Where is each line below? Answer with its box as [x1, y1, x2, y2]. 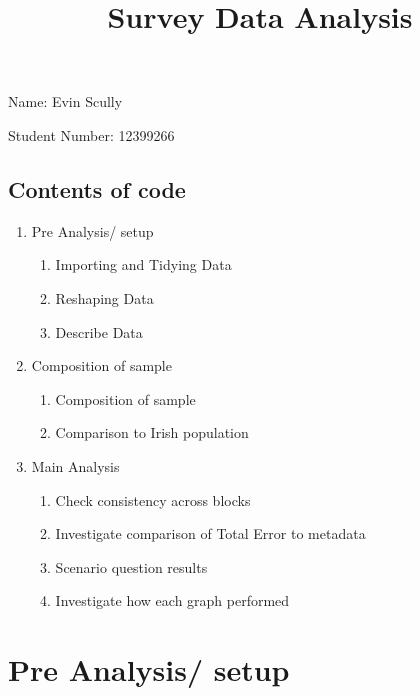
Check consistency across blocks [55, 489, 251, 510]
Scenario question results [55, 556, 208, 577]
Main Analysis [31, 455, 120, 476]
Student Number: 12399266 [8, 124, 175, 145]
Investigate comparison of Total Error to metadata [55, 523, 366, 544]
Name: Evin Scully [8, 91, 123, 112]
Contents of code [8, 173, 186, 204]
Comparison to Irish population [55, 422, 249, 443]
